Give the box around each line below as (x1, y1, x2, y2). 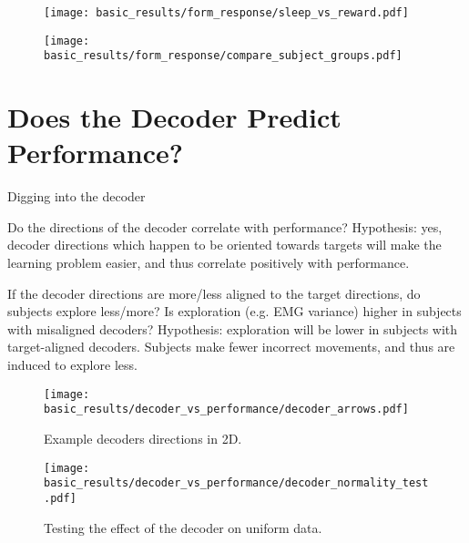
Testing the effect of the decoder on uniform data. (44, 517, 322, 537)
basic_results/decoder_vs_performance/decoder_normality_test (44, 476, 429, 490)
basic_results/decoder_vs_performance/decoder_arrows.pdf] (44, 403, 409, 416)
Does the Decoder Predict (7, 98, 342, 136)
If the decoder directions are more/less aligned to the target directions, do (7, 283, 421, 302)
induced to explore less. (7, 355, 138, 374)
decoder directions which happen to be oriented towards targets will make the (7, 235, 442, 254)
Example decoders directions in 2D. (44, 428, 242, 447)
